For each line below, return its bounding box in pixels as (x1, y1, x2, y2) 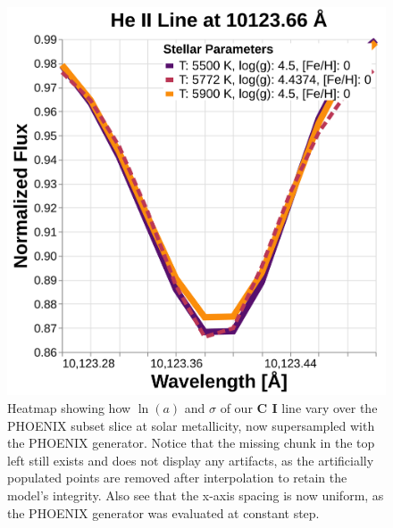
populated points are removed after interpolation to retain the (7, 468, 347, 487)
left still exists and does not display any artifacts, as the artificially (7, 450, 374, 469)
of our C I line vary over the (220, 399, 378, 417)
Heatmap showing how (7, 399, 131, 417)
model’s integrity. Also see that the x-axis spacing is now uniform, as (7, 486, 384, 505)
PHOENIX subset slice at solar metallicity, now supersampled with (7, 416, 375, 434)
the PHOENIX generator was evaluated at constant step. (7, 503, 320, 522)
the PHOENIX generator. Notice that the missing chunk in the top (7, 433, 375, 452)
